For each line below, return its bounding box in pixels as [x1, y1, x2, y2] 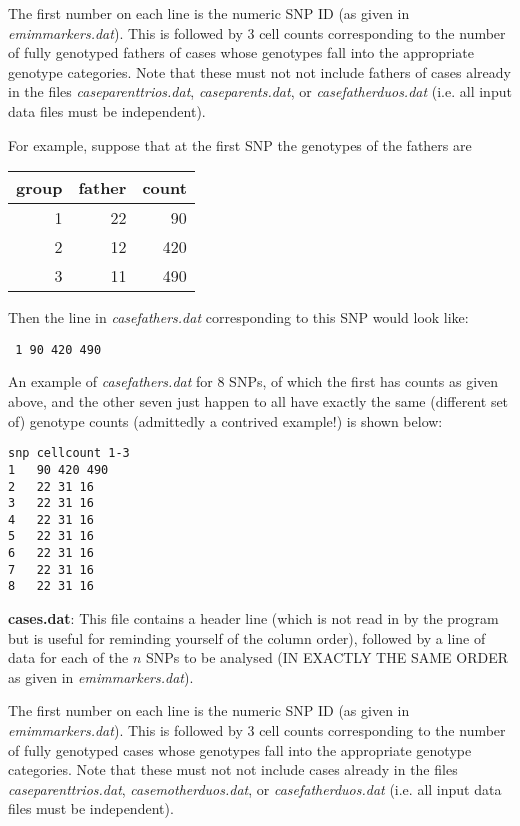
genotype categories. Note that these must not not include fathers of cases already [8, 61, 511, 82]
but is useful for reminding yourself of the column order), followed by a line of [8, 627, 486, 648]
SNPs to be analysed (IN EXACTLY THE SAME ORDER [145, 647, 508, 668]
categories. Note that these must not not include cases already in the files [8, 759, 458, 780]
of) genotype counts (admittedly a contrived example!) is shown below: [8, 410, 443, 431]
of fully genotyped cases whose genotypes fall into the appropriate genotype [8, 739, 472, 760]
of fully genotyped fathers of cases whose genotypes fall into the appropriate [8, 42, 475, 63]
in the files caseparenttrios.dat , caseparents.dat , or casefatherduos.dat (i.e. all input [8, 81, 512, 102]
